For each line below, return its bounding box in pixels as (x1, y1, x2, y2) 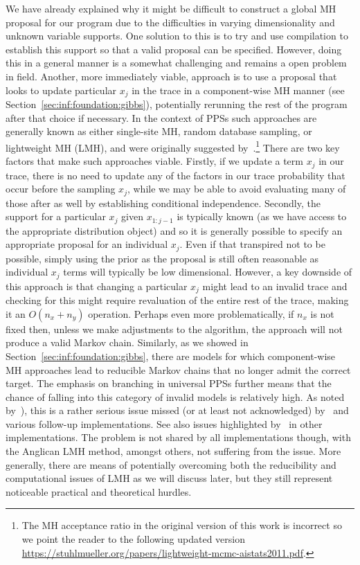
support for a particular (6, 209, 106, 224)
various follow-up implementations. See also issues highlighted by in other (6, 416, 323, 431)
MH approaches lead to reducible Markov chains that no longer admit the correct (6, 362, 351, 377)
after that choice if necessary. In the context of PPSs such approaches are (6, 110, 317, 125)
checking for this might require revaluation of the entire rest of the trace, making (6, 293, 349, 307)
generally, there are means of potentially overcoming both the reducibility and (6, 457, 336, 472)
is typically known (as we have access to (177, 209, 347, 224)
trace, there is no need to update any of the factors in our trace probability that (6, 168, 345, 182)
